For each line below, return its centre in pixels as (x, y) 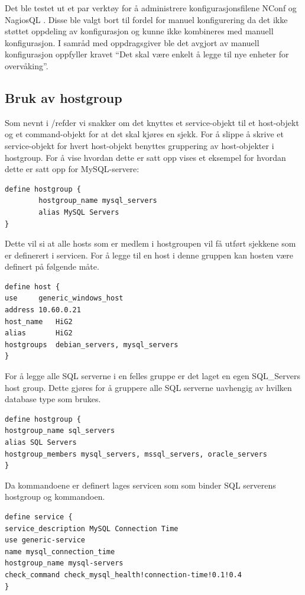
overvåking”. (27, 65)
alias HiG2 (39, 333)
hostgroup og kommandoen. (55, 497)
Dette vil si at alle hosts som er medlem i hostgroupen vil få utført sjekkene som (150, 243)
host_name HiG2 (39, 321)
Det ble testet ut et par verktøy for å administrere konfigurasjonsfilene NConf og (151, 8)
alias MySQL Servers (79, 212)
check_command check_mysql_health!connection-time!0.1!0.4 (123, 575)
